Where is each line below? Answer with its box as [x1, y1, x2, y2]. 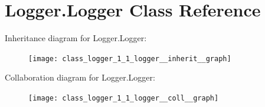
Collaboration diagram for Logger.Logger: [5, 71, 155, 83]
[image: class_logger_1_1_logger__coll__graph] [28, 93, 219, 102]
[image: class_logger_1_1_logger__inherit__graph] [28, 54, 231, 63]
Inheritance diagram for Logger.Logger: [5, 32, 147, 44]
